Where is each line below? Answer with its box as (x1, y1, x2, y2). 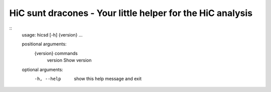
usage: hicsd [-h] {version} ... (22, 31, 83, 37)
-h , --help (34, 75, 61, 81)
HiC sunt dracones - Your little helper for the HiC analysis (9, 7, 253, 18)
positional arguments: (22, 41, 67, 47)
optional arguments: (22, 66, 64, 72)
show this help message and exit (74, 75, 142, 81)
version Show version (47, 57, 92, 63)
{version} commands (34, 50, 78, 56)
